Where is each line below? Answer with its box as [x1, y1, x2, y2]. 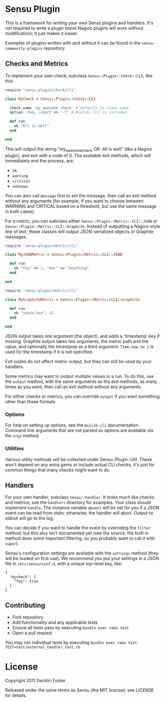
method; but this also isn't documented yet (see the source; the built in [5, 530, 149, 536]
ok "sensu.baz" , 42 [14, 311, 54, 316]
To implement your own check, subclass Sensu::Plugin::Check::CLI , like [5, 73, 153, 79]
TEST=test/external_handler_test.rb [5, 645, 80, 650]
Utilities [5, 445, 24, 452]
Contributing [5, 601, 45, 609]
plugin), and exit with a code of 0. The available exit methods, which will [5, 152, 151, 158]
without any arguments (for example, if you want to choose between [5, 198, 144, 204]
